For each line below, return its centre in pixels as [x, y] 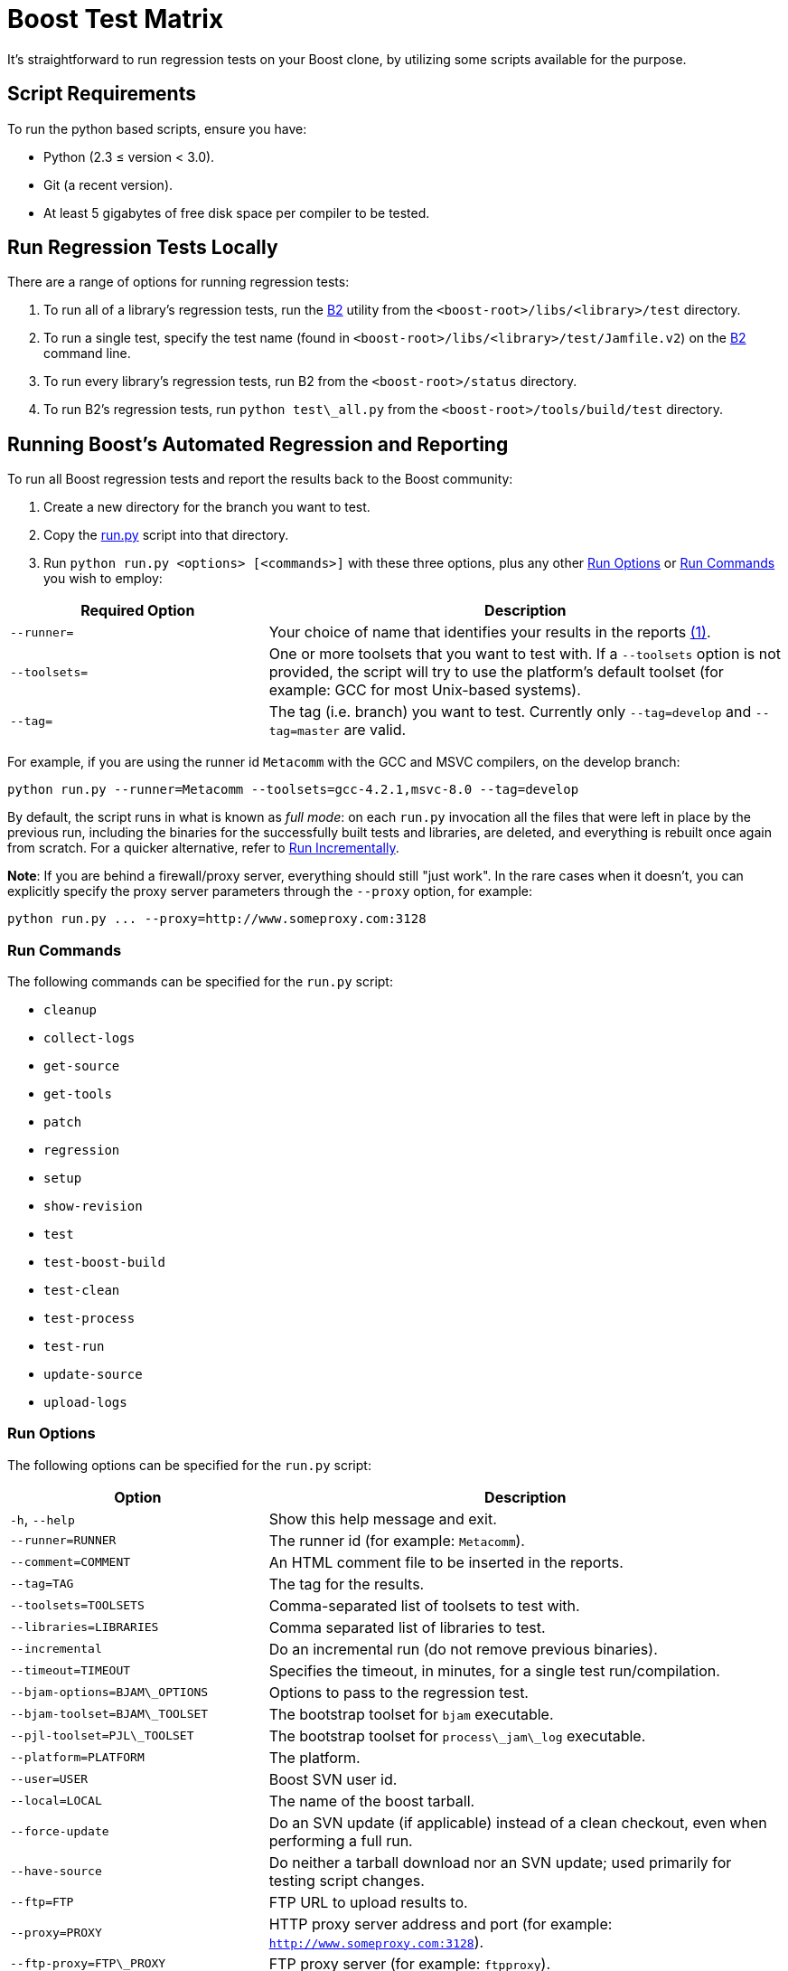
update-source [93, 1375]
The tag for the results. [347, 1584]
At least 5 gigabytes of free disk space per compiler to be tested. [237, 212]
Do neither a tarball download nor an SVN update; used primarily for [500, 1862]
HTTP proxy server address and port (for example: [441, 1924]
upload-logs [85, 1403]
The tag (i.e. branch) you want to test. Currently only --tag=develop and [510, 712]
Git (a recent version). [108, 184]
